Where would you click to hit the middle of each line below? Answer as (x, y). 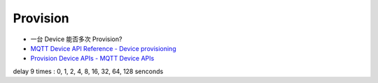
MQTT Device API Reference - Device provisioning (103, 48)
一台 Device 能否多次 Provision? (76, 39)
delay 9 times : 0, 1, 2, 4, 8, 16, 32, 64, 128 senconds (88, 71)
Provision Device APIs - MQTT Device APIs (92, 59)
